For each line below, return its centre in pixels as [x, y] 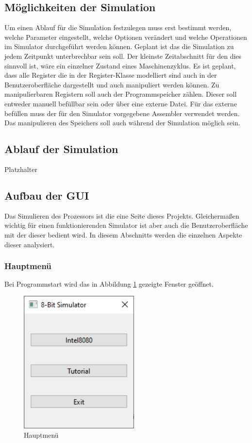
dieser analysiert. [30, 244]
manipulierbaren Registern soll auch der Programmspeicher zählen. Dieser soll [121, 94]
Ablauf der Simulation [61, 149]
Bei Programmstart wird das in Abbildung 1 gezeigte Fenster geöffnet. [109, 284]
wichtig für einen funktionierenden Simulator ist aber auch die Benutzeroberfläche [126, 225]
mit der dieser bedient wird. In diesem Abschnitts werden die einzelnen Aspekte [123, 234]
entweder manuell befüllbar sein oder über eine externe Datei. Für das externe [121, 103]
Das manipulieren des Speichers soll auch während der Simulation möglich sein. [122, 123]
